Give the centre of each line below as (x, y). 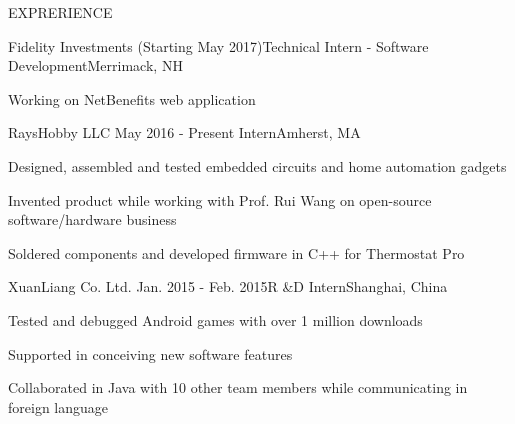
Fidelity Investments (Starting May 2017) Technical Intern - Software (218, 45)
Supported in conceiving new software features (150, 353)
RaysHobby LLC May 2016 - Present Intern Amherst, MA (184, 132)
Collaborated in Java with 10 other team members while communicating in (238, 387)
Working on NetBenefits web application (132, 98)
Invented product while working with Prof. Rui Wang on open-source (220, 199)
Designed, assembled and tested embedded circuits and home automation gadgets (257, 165)
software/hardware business (92, 219)
